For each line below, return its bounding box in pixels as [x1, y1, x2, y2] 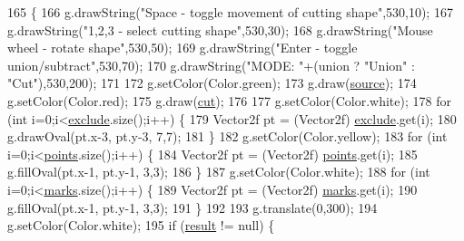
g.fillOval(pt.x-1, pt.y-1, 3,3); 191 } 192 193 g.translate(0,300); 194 [7, 198, 378, 217]
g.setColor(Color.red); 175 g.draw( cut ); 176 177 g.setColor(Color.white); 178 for [7, 91, 451, 110]
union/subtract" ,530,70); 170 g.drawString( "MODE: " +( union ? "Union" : [7, 55, 415, 74]
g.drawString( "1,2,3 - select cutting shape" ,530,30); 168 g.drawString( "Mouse [7, 20, 433, 39]
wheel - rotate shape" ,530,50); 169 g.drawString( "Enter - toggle [7, 38, 358, 57]
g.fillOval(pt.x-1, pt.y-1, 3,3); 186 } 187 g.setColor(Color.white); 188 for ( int [7, 162, 430, 181]
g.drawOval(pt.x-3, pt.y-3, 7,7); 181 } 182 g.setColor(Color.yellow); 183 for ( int [7, 127, 448, 146]
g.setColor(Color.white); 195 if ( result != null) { [7, 216, 275, 235]
